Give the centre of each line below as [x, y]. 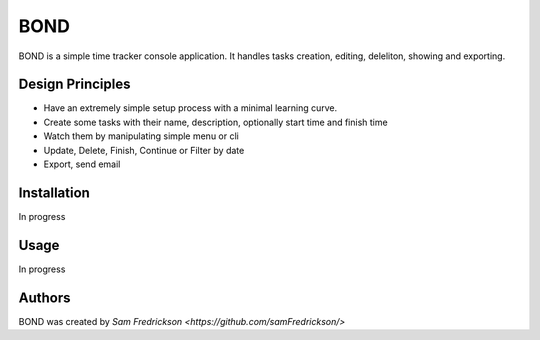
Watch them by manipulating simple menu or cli [141, 136]
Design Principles [74, 84]
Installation [54, 192]
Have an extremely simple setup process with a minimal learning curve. [190, 108]
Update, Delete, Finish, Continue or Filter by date [144, 150]
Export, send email [82, 164]
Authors [44, 297]
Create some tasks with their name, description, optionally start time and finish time [216, 122]
